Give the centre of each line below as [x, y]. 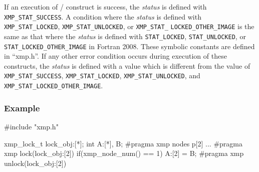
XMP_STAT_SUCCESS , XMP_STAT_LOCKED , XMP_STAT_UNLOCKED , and [102, 75]
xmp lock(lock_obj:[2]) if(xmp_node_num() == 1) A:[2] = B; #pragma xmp [124, 153]
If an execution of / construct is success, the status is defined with [105, 7]
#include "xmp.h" [31, 126]
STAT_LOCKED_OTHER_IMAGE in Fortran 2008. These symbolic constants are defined [129, 46]
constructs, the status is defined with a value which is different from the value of [127, 65]
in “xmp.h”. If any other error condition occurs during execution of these [115, 56]
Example [22, 108]
